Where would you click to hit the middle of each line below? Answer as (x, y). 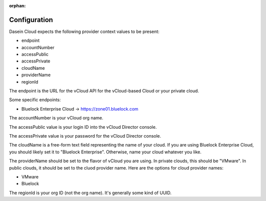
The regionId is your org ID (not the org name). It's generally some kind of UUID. (90, 193)
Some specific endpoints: (35, 100)
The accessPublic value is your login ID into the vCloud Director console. (83, 127)
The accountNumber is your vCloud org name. (56, 118)
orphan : (17, 6)
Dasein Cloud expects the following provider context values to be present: (84, 31)
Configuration (31, 20)
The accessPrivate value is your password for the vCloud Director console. (85, 136)
